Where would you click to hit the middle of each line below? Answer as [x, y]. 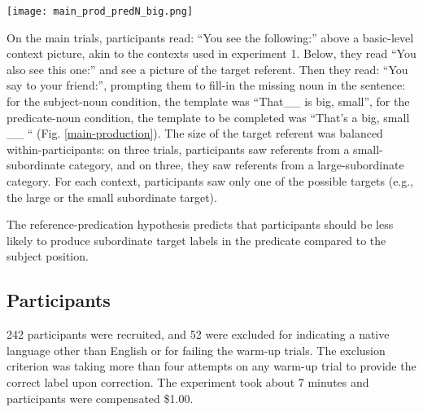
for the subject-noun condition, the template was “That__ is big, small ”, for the [208, 101]
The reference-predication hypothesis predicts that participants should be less [200, 224]
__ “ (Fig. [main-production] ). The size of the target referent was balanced [195, 133]
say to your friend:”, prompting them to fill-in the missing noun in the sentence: [206, 85]
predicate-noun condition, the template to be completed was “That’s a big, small [208, 117]
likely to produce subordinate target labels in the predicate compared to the [196, 240]
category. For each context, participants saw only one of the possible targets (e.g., [210, 181]
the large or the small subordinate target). [112, 197]
